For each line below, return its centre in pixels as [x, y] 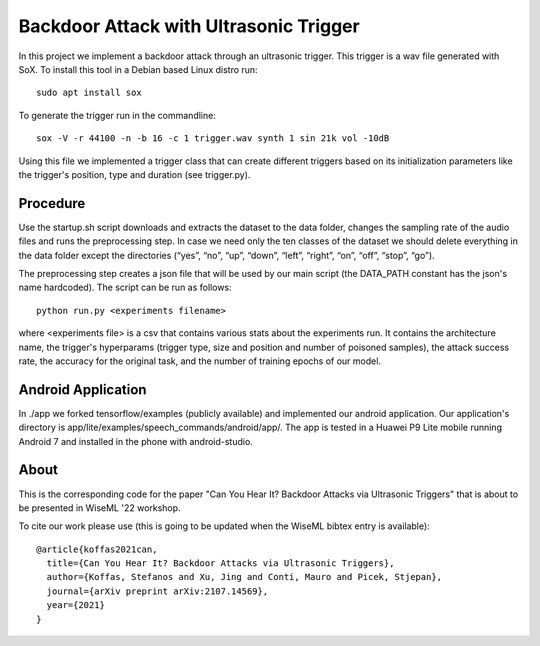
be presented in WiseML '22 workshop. [99, 507]
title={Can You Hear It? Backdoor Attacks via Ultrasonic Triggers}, [220, 563]
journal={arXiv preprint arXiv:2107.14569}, [157, 591]
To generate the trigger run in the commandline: [117, 115]
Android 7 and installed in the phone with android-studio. [136, 441]
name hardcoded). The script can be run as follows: [125, 287]
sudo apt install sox [89, 93]
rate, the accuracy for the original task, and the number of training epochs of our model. [200, 361]
